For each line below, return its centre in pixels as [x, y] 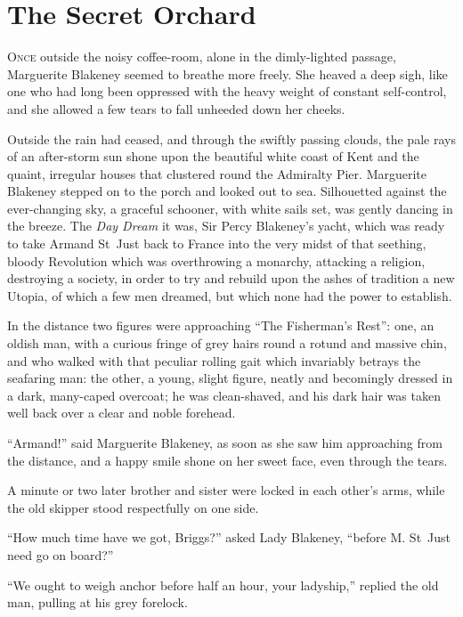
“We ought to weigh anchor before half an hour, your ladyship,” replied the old [223, 585]
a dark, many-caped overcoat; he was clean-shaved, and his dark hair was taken [224, 395]
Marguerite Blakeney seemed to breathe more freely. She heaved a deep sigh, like [227, 73]
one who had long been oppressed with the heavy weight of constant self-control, [227, 91]
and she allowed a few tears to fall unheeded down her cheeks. [176, 108]
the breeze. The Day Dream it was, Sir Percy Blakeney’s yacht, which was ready [226, 226]
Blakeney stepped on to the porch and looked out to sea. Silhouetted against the [227, 191]
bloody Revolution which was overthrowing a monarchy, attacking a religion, [216, 260]
